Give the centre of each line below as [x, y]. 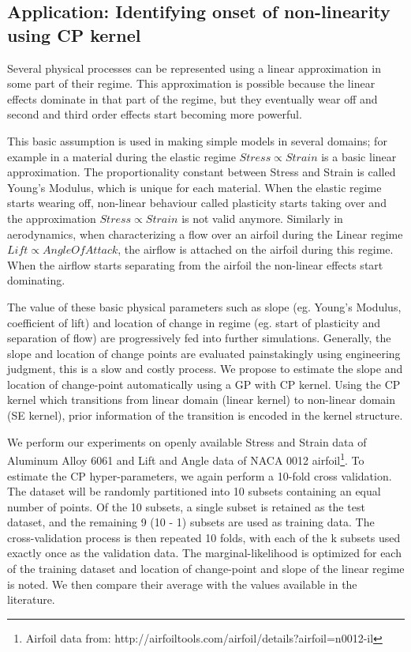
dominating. [36, 280]
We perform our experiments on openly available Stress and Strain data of [187, 441]
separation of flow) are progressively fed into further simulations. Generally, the [199, 338]
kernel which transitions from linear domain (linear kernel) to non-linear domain [202, 399]
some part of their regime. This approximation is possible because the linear [191, 83]
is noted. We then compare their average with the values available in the [182, 584]
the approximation [52, 218]
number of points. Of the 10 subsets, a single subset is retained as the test [186, 506]
